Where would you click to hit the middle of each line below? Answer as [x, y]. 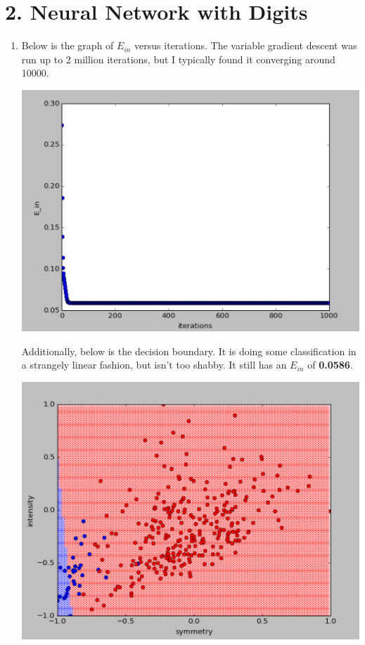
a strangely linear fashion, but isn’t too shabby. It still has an [154, 365]
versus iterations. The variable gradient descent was [246, 45]
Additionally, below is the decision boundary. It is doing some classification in [189, 351]
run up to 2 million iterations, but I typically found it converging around [178, 59]
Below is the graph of [68, 45]
